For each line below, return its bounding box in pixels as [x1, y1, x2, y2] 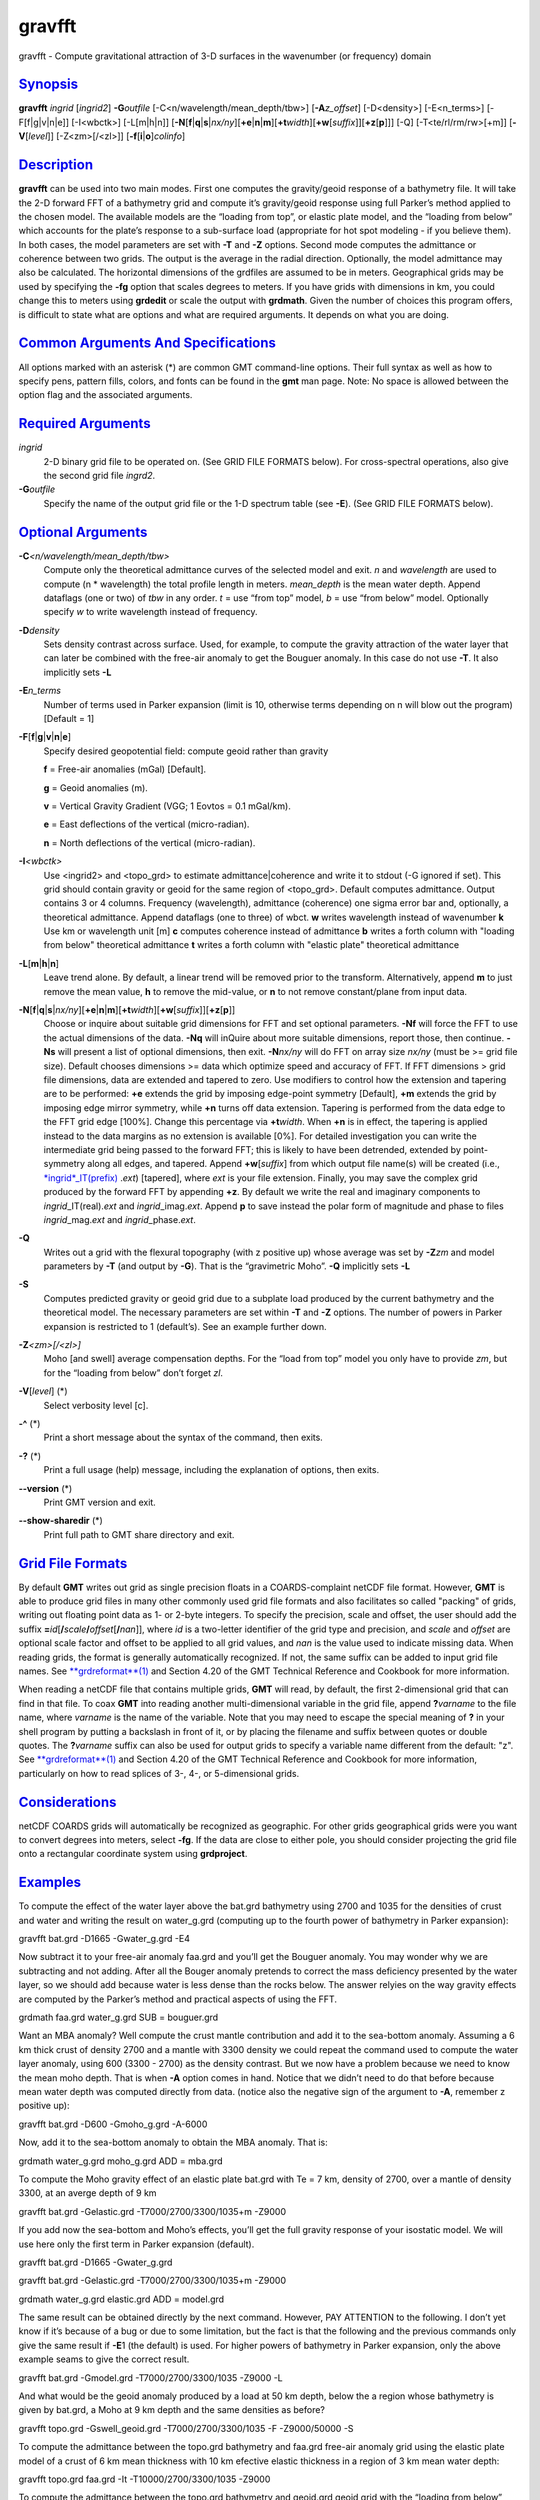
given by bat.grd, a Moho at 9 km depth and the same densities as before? [18, 2404, 325, 2416]
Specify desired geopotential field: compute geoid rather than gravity [43, 745, 329, 757]
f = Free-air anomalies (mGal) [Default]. [43, 763, 207, 775]
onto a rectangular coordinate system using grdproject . [18, 1848, 248, 1860]
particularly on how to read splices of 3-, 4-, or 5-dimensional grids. [18, 1767, 300, 1779]
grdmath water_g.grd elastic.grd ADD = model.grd [18, 2293, 225, 2305]
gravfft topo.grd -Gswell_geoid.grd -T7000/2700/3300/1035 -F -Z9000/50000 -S [18, 2422, 354, 2434]
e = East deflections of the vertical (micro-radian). [43, 818, 250, 830]
